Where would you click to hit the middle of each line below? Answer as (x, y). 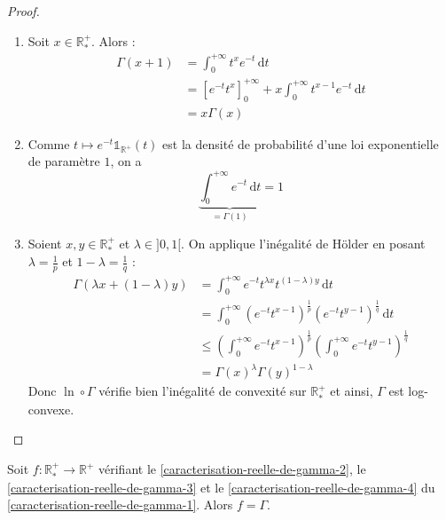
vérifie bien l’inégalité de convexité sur (203, 391)
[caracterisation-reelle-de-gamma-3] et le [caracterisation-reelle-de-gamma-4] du (221, 487)
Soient (45, 243)
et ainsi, (352, 391)
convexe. (51, 409)
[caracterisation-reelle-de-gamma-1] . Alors (120, 504)
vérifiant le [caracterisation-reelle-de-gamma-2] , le (232, 469)
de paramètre (64, 161)
